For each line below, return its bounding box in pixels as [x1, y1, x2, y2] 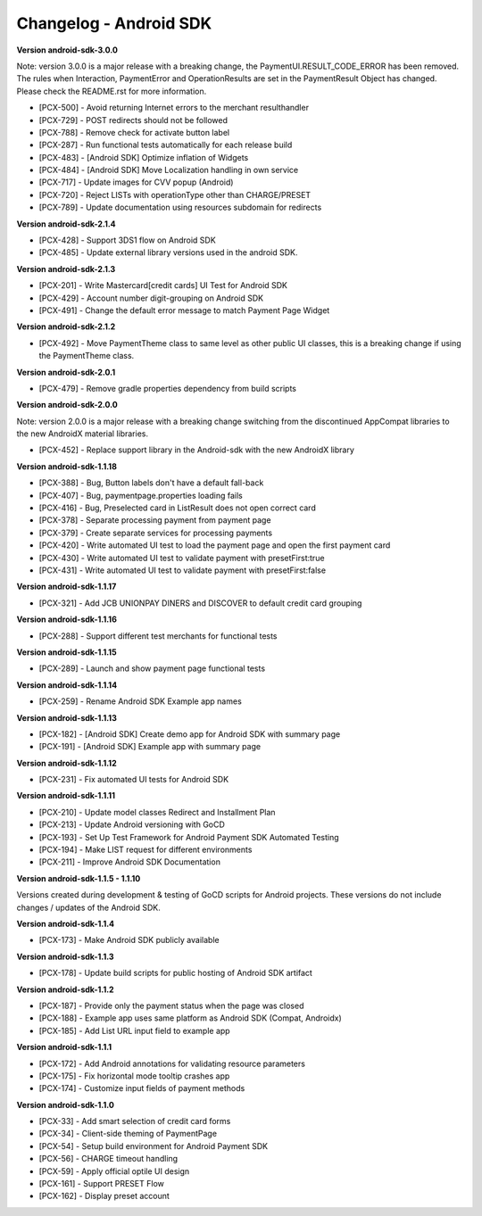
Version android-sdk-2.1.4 [16, 219, 116, 229]
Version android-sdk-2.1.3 [16, 263, 116, 274]
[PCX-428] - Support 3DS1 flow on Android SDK [38, 235, 216, 245]
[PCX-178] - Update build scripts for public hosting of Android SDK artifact [38, 968, 312, 979]
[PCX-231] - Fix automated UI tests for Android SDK [38, 774, 229, 785]
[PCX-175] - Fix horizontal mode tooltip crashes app [38, 1071, 230, 1081]
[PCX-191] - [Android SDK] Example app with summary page [38, 741, 262, 752]
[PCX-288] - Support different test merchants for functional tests [38, 630, 278, 641]
